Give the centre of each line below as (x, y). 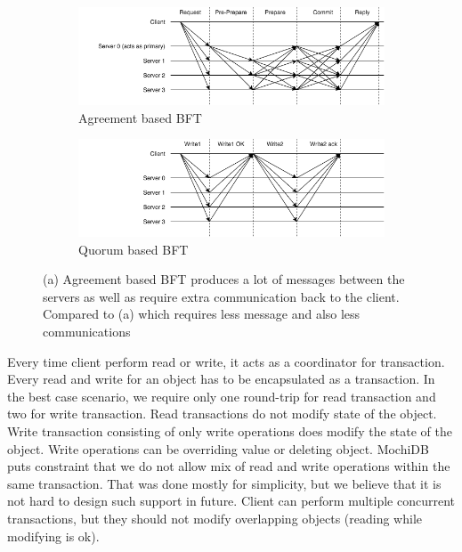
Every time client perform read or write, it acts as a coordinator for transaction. (226, 361)
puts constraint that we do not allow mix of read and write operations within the (229, 466)
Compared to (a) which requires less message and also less (202, 314)
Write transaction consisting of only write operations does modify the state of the (230, 431)
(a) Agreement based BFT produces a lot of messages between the (224, 279)
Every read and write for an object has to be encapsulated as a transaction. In (221, 379)
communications (87, 332)
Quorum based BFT (134, 249)
